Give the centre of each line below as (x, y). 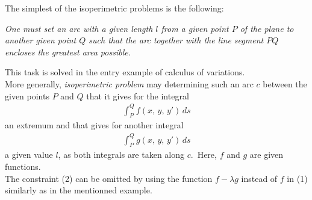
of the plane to (267, 28)
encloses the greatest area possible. (68, 52)
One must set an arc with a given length (79, 28)
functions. (23, 166)
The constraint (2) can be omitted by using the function (109, 178)
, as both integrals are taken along (121, 155)
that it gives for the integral (138, 95)
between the (285, 83)
